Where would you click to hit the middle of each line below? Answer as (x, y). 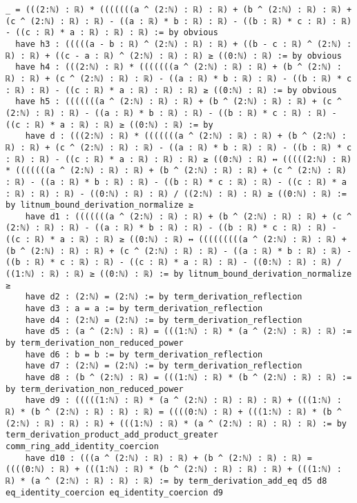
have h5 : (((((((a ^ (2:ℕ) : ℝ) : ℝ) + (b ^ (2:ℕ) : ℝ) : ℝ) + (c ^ (178, 102)
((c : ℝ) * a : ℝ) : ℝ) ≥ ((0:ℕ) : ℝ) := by (109, 125)
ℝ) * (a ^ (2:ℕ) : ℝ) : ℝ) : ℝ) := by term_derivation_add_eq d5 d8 (166, 481)
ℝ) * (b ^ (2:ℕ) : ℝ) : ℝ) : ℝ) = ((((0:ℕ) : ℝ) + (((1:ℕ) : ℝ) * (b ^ (174, 412)
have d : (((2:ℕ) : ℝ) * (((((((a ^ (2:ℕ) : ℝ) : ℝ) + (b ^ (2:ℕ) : (186, 136)
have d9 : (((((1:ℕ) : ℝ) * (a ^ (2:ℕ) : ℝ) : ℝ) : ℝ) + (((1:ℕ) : (183, 401)
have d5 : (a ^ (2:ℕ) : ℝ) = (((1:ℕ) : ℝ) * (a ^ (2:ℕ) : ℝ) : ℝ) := (189, 332)
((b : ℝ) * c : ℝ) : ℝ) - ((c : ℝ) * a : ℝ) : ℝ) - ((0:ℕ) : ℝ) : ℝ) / (174, 263)
